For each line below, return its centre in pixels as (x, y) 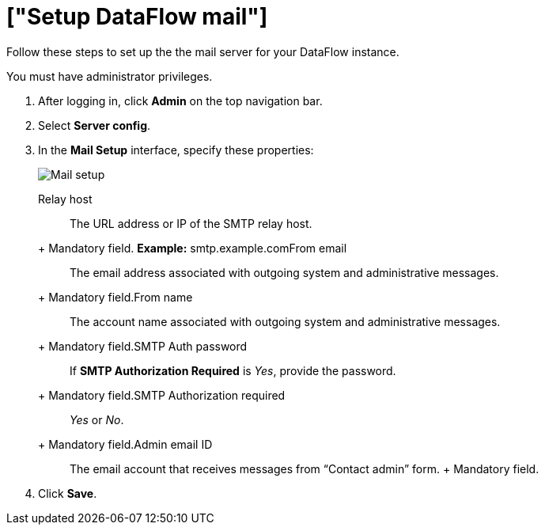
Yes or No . (97, 419)
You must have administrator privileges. (110, 76)
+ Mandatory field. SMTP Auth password (143, 346)
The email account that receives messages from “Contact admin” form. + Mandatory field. (305, 468)
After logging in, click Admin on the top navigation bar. (180, 101)
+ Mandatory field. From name (115, 297)
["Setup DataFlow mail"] (137, 17)
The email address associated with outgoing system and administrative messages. (284, 272)
